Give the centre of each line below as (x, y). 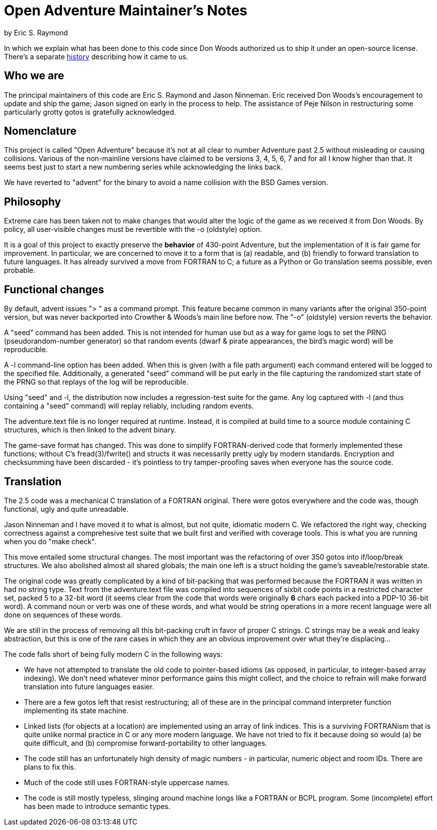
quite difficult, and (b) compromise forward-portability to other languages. (146, 743)
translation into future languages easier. (89, 686)
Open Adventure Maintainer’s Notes (126, 10)
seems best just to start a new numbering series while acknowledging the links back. (143, 167)
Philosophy (33, 202)
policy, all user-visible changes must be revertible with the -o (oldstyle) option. (133, 229)
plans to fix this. (50, 767)
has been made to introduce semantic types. (97, 806)
